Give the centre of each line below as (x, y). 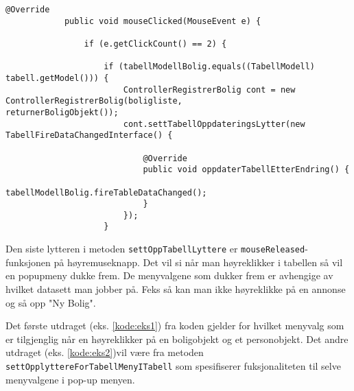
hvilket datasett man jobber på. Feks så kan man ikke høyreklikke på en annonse (176, 288)
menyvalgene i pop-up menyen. (70, 379)
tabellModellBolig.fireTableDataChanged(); (106, 192)
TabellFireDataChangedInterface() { (89, 135)
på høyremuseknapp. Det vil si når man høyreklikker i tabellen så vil (198, 262)
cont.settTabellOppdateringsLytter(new (214, 124)
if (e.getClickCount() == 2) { (155, 44)
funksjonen (28, 262)
